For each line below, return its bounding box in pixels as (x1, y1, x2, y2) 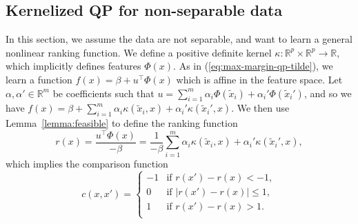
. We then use (231, 101, 290, 115)
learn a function (6, 72, 72, 86)
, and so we (304, 85, 352, 100)
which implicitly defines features (6, 59, 141, 73)
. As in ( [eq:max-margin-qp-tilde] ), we (173, 59, 333, 73)
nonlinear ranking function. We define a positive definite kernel (6, 45, 272, 59)
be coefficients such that (52, 85, 155, 100)
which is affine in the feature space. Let (176, 72, 343, 86)
